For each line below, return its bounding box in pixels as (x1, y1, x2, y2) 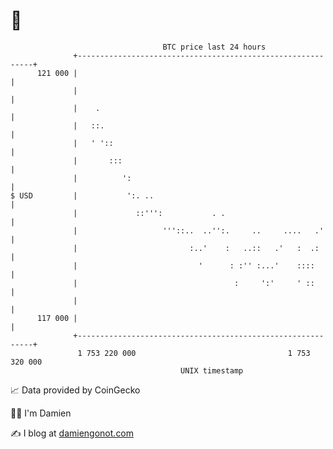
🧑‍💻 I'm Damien (10, 407, 72, 419)
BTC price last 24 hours (162, 42, 267, 52)
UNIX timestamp (180, 365, 244, 376)
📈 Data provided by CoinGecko (10, 384, 141, 396)
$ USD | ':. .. (10, 190, 155, 201)
